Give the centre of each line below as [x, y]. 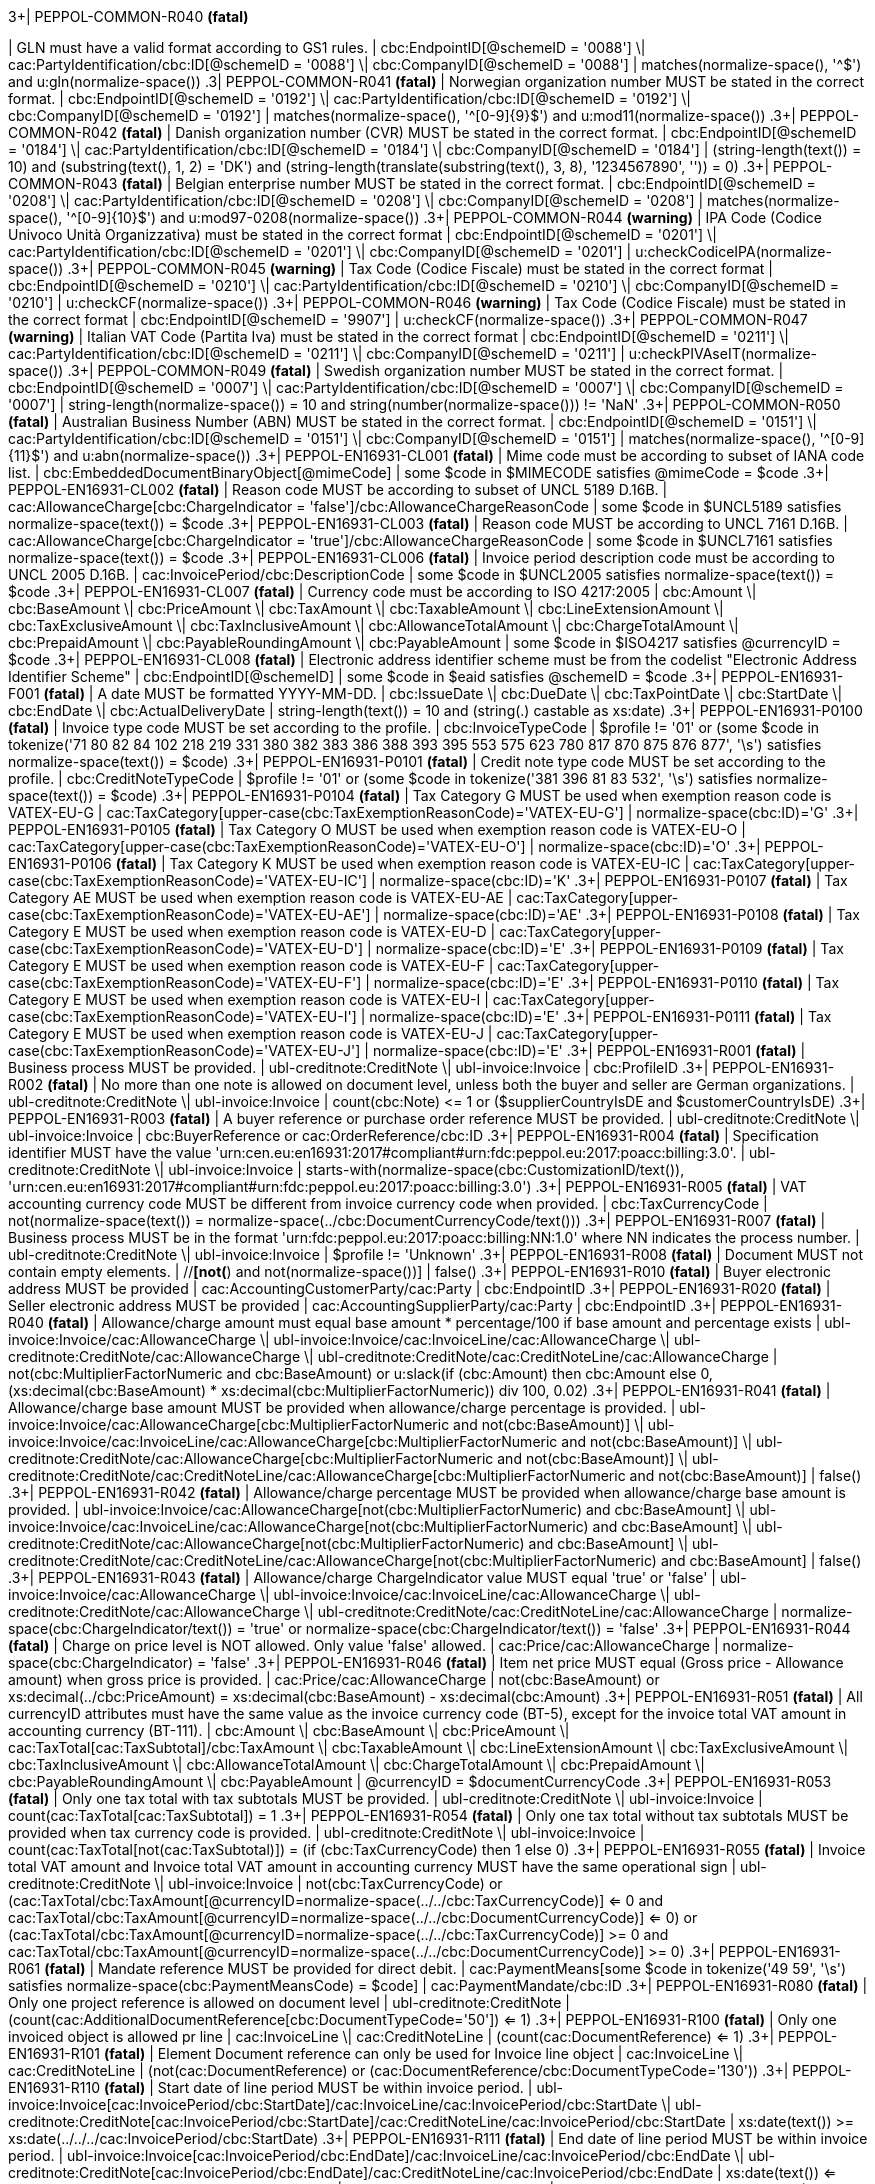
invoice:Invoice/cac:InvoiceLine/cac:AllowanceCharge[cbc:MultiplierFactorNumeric [283, 1441]
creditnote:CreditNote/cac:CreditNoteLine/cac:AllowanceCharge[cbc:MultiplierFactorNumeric [317, 1475]
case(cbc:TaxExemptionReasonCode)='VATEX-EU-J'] [184, 1050]
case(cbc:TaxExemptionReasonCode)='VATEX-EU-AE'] [189, 914]
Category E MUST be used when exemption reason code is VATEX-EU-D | [252, 931]
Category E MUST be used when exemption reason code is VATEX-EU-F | [251, 965]
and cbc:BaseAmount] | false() [761, 1560]
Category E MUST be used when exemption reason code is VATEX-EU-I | [248, 999]
